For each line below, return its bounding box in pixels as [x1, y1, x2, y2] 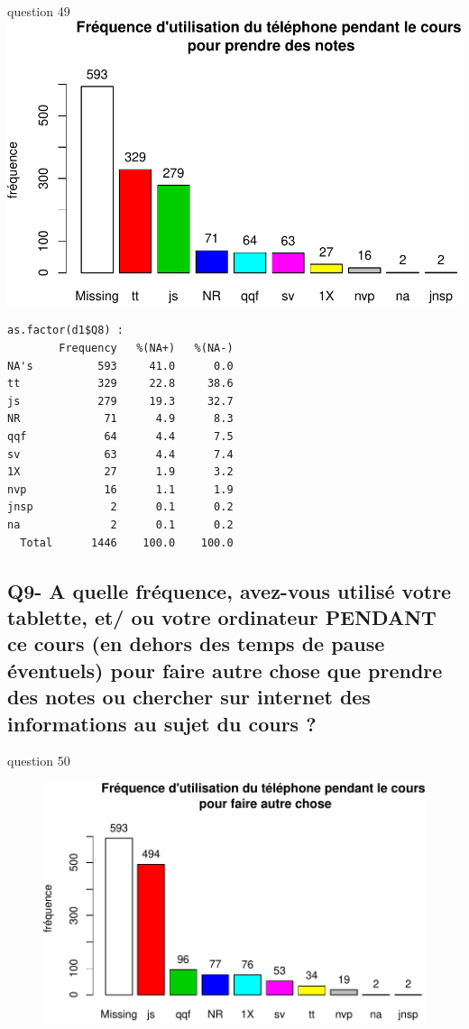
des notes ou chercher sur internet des [7, 683, 371, 711]
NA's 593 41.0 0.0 [7, 359, 234, 372]
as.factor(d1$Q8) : [7, 324, 124, 337]
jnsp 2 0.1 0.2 [7, 501, 234, 514]
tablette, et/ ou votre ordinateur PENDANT [7, 602, 437, 630]
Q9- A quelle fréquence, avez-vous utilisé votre [7, 576, 452, 604]
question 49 [7, 2, 70, 20]
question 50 [7, 751, 70, 770]
